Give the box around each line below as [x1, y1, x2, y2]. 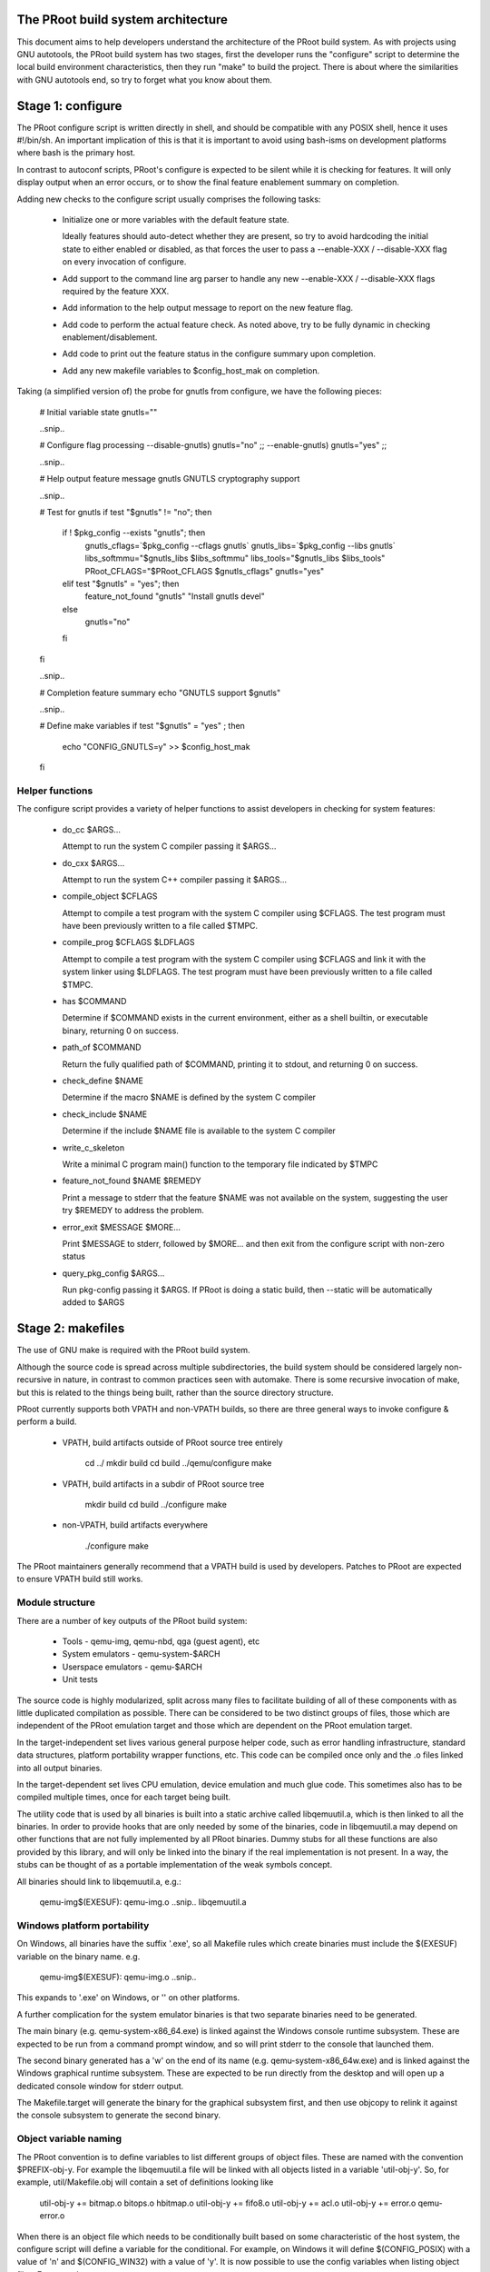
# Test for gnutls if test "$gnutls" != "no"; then [39, 506, 212, 517]
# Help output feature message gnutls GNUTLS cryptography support [39, 473, 300, 484]
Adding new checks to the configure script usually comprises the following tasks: [16, 194, 321, 204]
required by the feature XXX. [62, 285, 170, 296]
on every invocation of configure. [62, 256, 187, 267]
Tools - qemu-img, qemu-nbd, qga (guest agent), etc [62, 1636, 260, 1647]
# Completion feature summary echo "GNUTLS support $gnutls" [39, 687, 281, 698]
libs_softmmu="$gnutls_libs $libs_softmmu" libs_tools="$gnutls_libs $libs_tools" [84, 553, 386, 563]
